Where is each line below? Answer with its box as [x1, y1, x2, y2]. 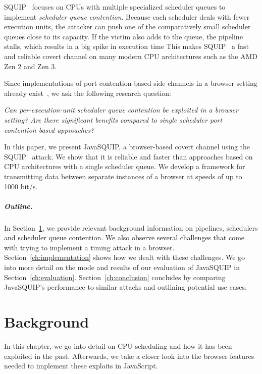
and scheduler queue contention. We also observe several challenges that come [4, 232, 245, 243]
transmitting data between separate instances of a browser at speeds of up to [4, 171, 242, 181]
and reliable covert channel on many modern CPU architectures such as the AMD [4, 50, 258, 61]
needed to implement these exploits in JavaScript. [4, 360, 158, 371]
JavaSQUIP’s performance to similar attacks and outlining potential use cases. [4, 282, 247, 292]
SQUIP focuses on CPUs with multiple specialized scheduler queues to [4, 2, 226, 12]
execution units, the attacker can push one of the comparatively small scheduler [4, 21, 251, 32]
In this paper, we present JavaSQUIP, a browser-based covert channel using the [4, 141, 250, 152]
